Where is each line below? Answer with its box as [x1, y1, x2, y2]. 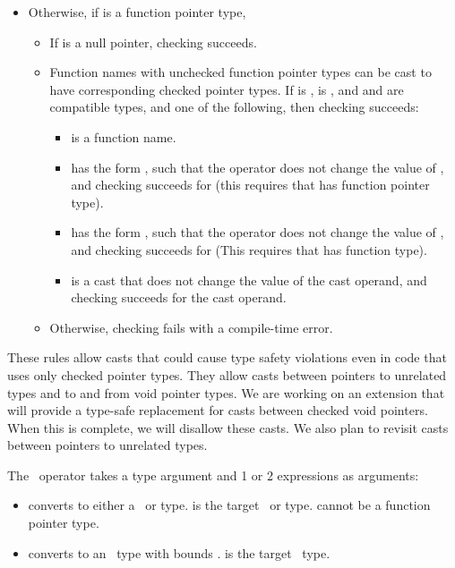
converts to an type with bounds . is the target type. [28, 543, 331, 562]
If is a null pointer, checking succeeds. [49, 32, 257, 51]
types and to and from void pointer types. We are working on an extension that [7, 383, 445, 402]
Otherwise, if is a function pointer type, [28, 3, 246, 21]
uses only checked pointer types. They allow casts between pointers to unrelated [7, 365, 447, 384]
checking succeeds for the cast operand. [71, 288, 287, 307]
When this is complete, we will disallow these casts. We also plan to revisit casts [7, 418, 449, 437]
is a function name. [71, 127, 176, 146]
